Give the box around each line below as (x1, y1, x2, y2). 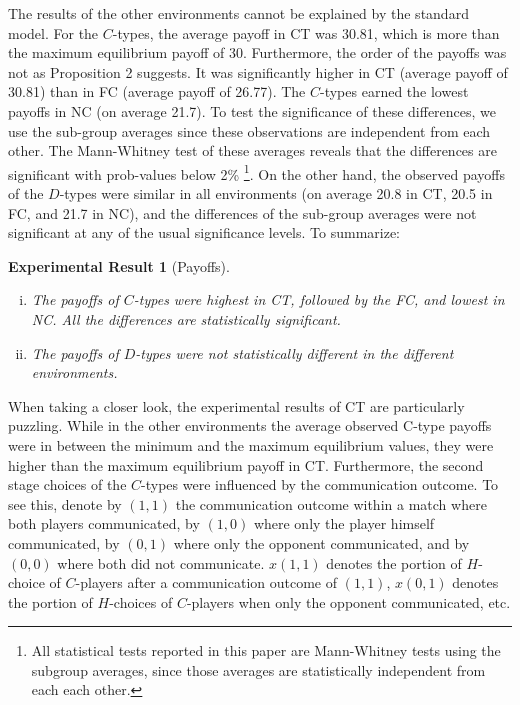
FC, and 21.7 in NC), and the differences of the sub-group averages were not (8, 202, 477, 223)
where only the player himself (253, 513, 435, 534)
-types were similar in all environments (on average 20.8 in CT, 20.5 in (59, 183, 493, 203)
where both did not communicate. (57, 552, 265, 573)
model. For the (8, 22, 99, 43)
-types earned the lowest (320, 81, 469, 102)
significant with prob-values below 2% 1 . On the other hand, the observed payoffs (8, 160, 506, 184)
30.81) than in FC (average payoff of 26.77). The (8, 81, 306, 102)
